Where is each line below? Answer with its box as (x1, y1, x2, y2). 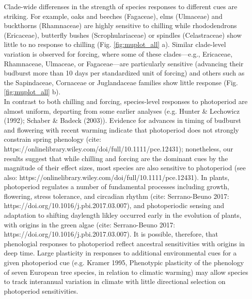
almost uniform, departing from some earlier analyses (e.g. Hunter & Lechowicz (4, 105, 240, 116)
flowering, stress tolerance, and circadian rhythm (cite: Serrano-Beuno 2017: (4, 191, 229, 201)
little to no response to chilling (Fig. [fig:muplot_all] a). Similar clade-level (4, 39, 226, 49)
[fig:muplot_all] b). (4, 87, 61, 97)
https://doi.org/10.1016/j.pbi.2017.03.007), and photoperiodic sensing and (4, 200, 224, 210)
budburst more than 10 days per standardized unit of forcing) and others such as (4, 68, 245, 78)
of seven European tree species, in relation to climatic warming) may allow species (4, 267, 248, 277)
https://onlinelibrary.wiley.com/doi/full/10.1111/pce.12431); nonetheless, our (4, 143, 233, 153)
